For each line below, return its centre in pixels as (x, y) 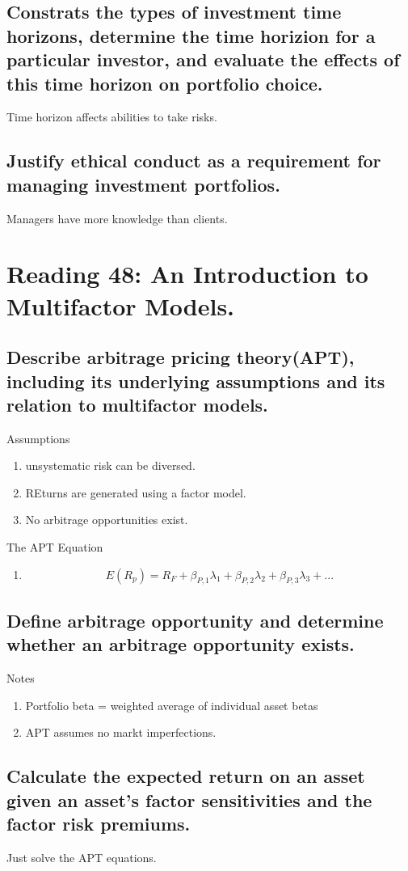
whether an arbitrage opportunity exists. (181, 644)
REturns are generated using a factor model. (136, 492)
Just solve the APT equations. (82, 857)
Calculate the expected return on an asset (186, 776)
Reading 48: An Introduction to (187, 274)
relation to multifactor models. (137, 404)
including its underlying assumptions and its (196, 381)
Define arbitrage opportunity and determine (195, 620)
